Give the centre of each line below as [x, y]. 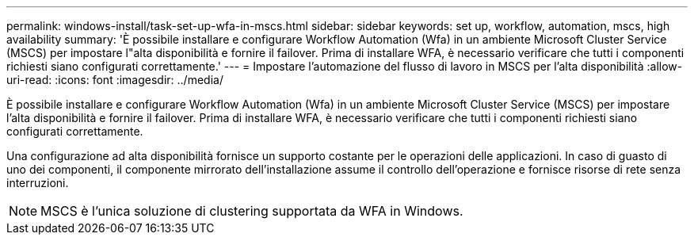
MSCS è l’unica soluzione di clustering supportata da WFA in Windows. [252, 211]
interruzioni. [38, 183]
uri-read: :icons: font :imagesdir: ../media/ [115, 80]
